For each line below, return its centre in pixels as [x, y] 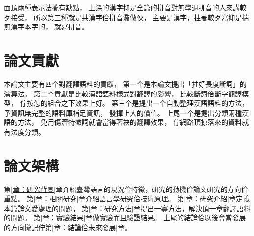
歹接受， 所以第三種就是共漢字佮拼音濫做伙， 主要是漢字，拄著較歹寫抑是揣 [127, 17]
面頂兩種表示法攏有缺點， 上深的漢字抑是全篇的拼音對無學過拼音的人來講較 [125, 7]
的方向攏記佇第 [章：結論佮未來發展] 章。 [68, 227]
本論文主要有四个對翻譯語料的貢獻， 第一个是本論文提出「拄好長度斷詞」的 [125, 83]
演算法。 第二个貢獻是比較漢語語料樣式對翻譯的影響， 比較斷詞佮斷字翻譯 [123, 93]
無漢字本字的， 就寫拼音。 [46, 27]
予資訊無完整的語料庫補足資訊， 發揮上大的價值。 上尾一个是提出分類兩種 [123, 112]
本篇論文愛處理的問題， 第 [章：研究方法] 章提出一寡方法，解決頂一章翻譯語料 [127, 208]
